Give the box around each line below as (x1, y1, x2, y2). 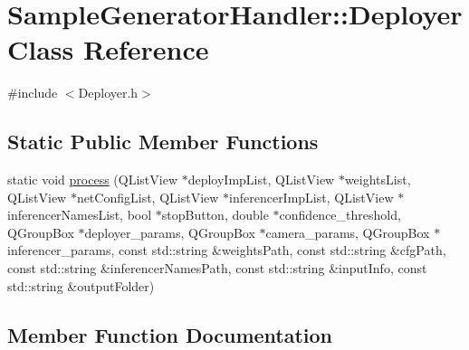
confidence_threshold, (279, 205, 401, 224)
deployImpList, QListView (187, 170, 335, 189)
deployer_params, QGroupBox (84, 222, 255, 241)
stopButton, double (161, 205, 269, 224)
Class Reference (7, 31, 209, 68)
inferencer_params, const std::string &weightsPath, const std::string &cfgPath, (7, 241, 446, 260)
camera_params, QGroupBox (265, 222, 430, 241)
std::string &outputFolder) (7, 276, 155, 295)
